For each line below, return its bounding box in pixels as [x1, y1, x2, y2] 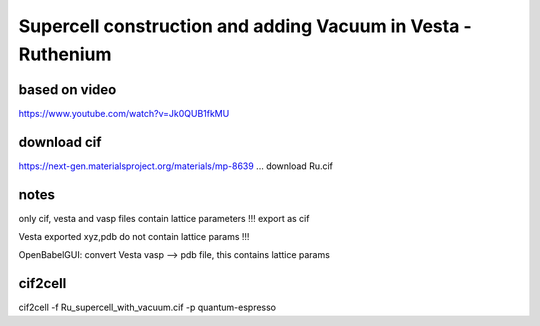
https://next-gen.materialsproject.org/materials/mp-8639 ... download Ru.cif [18, 160, 334, 172]
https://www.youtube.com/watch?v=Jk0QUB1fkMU [18, 107, 230, 119]
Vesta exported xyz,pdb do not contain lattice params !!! [18, 231, 250, 243]
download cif [18, 133, 102, 150]
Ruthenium [18, 43, 112, 65]
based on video [18, 81, 117, 98]
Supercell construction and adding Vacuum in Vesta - [18, 15, 472, 37]
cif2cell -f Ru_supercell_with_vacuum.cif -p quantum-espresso [18, 301, 277, 314]
